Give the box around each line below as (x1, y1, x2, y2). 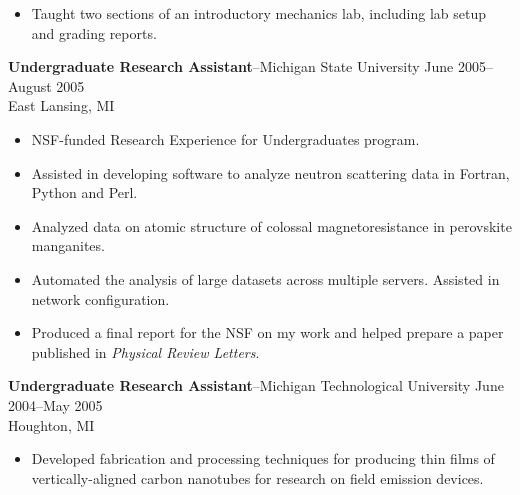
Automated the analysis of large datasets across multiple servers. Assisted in (31, 268, 500, 289)
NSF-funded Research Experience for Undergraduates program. (31, 128, 420, 149)
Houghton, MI (8, 414, 95, 435)
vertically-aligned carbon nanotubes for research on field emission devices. (31, 467, 484, 488)
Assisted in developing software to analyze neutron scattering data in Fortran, (31, 162, 510, 183)
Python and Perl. (31, 182, 138, 203)
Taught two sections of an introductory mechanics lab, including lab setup (31, 3, 487, 23)
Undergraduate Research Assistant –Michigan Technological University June (8, 375, 504, 396)
